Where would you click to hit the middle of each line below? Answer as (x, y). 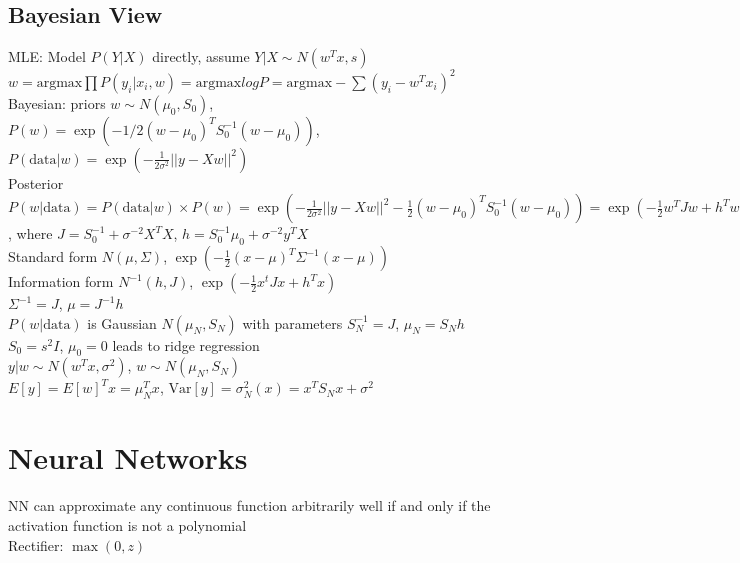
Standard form (53, 256)
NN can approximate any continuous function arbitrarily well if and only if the (249, 505)
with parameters (292, 322)
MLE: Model (47, 56)
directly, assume (201, 56)
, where (30, 233)
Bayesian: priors (57, 102)
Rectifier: (36, 544)
